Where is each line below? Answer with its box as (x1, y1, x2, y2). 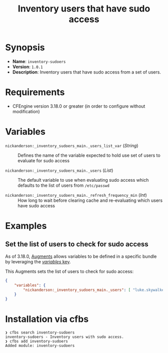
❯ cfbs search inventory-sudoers (5, 330, 75, 335)
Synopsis (5, 42, 45, 53)
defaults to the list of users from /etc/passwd (17, 182, 110, 188)
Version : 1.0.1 (12, 64, 43, 70)
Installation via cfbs (5, 313, 89, 325)
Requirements (5, 87, 65, 98)
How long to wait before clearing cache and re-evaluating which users (17, 197, 163, 203)
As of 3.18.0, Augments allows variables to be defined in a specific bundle (5, 253, 157, 259)
